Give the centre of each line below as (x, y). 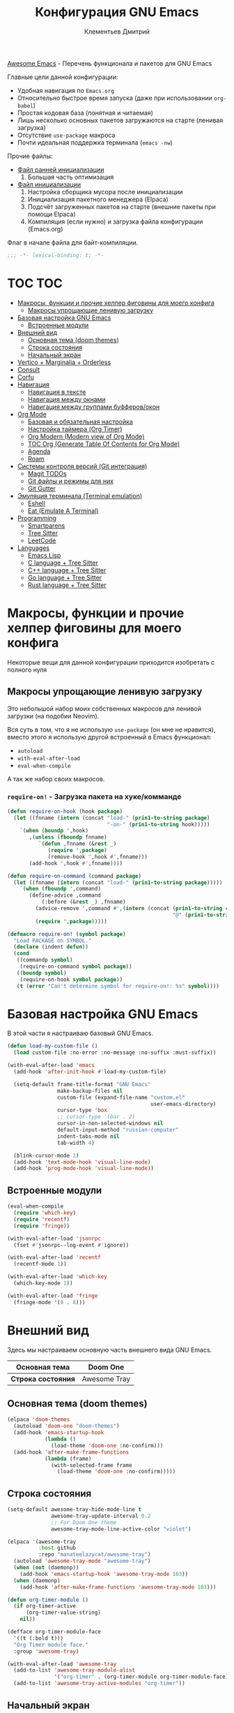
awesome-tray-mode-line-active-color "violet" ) (121, 1529)
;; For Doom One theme (84, 1522)
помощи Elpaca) (52, 214)
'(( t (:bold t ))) (39, 1638)
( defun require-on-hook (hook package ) (65, 811)
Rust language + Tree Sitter (67, 585)
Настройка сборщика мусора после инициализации (105, 191)
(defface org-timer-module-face (54, 1632)
